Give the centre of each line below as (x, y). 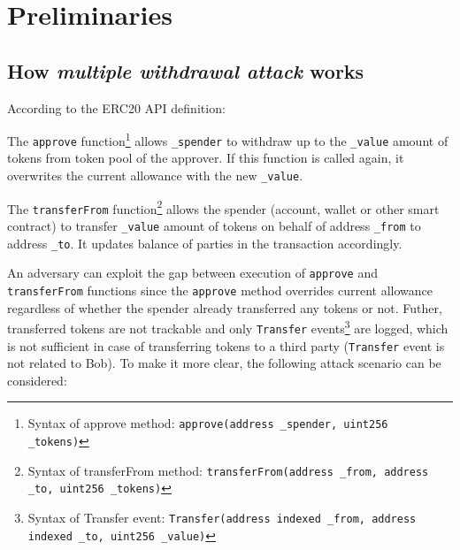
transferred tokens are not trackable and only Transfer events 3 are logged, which (228, 327)
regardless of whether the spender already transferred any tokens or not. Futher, (225, 307)
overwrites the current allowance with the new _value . (155, 176)
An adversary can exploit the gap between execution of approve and (192, 273)
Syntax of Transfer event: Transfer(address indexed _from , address (222, 518)
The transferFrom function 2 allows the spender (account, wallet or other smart (223, 207)
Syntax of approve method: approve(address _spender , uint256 (208, 423)
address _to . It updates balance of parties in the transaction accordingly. (205, 243)
